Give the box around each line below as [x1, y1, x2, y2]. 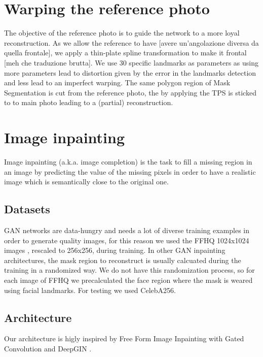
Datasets [4, 201, 50, 217]
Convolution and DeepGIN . [4, 343, 92, 353]
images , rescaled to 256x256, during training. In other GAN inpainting [4, 245, 226, 255]
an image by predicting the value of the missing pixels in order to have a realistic [4, 166, 256, 177]
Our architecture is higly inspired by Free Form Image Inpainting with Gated [4, 333, 244, 344]
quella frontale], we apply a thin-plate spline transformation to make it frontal [4, 47, 247, 58]
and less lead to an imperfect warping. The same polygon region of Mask [4, 77, 231, 88]
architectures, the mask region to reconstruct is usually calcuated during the [4, 254, 241, 265]
